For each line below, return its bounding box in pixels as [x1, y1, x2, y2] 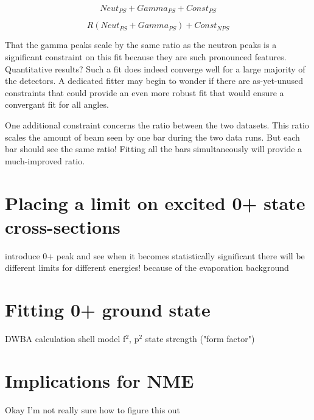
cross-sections [5, 214, 120, 239]
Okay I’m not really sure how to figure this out [5, 403, 181, 416]
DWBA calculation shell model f [5, 332, 126, 345]
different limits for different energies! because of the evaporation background [5, 261, 289, 274]
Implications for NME [5, 368, 194, 393]
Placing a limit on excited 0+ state [5, 190, 305, 215]
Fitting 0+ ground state [5, 297, 211, 322]
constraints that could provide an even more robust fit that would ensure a [5, 86, 284, 99]
